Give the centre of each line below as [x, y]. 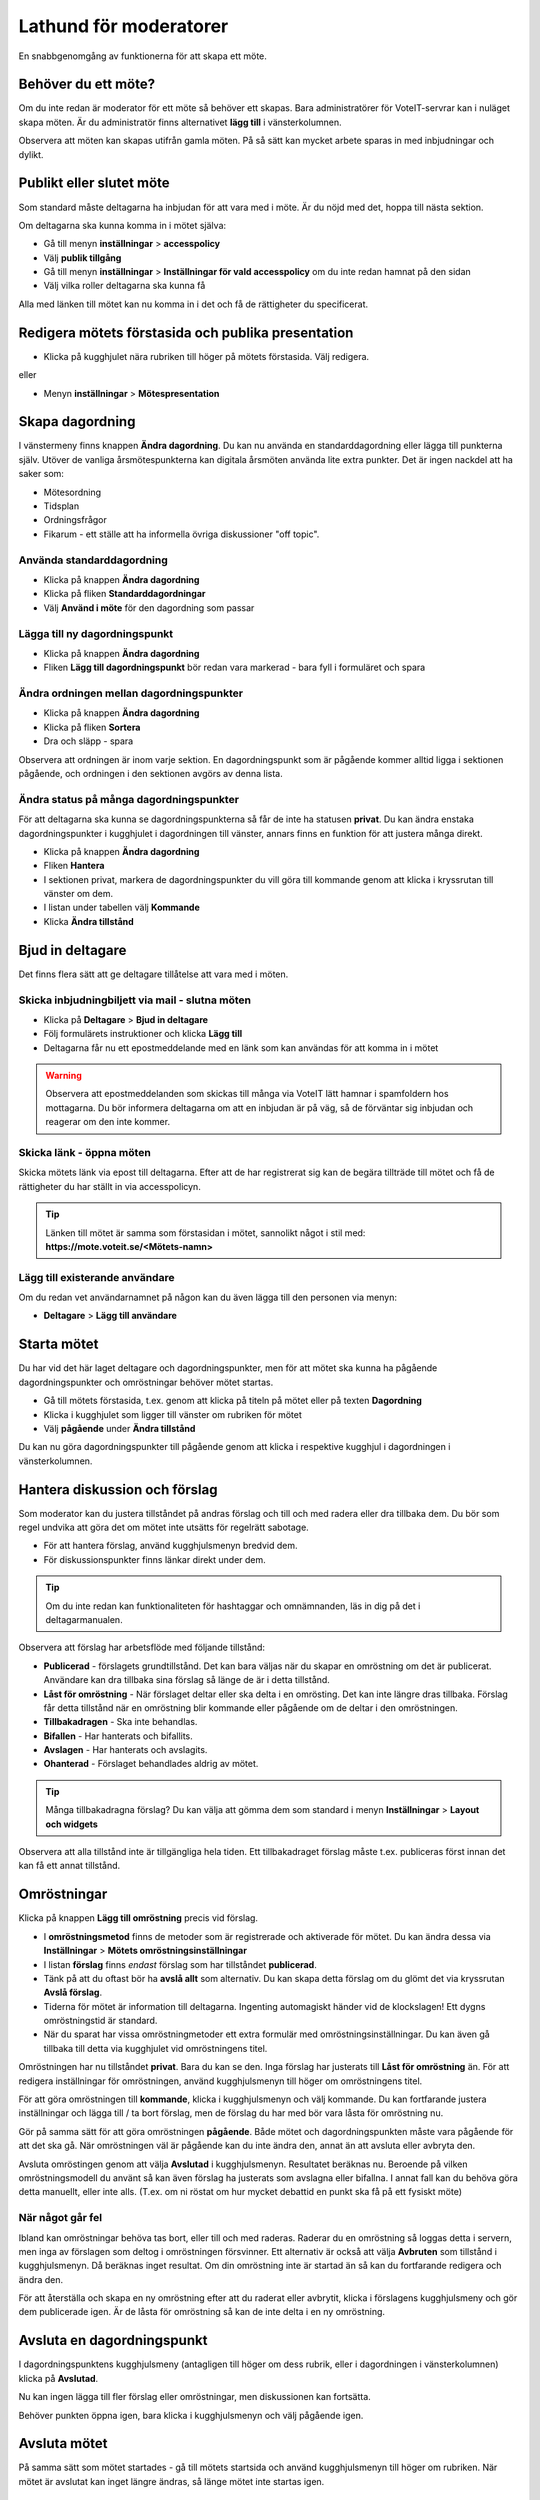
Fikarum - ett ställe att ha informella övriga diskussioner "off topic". [181, 534]
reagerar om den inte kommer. [107, 1122]
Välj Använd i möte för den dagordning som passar [149, 607]
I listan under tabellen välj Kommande [121, 907]
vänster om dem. [78, 894]
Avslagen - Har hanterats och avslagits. [125, 1750]
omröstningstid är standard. [100, 2021]
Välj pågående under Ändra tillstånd [119, 1428]
